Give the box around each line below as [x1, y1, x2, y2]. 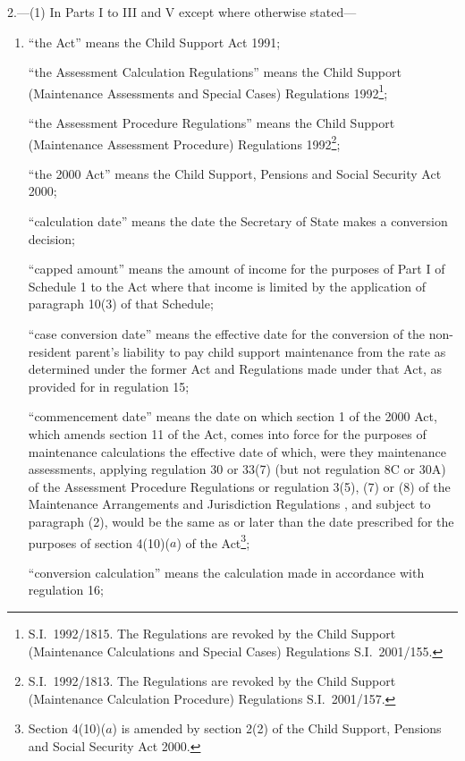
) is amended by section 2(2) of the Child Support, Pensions [112, 719, 442, 738]
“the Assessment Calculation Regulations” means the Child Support [28, 63, 402, 81]
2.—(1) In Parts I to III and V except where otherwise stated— [7, 3, 357, 21]
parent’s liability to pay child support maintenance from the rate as [75, 342, 446, 360]
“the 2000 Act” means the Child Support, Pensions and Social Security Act [28, 164, 442, 182]
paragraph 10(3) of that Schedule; [28, 294, 214, 313]
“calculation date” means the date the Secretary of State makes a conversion [28, 212, 448, 231]
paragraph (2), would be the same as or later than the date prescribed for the [28, 512, 454, 530]
